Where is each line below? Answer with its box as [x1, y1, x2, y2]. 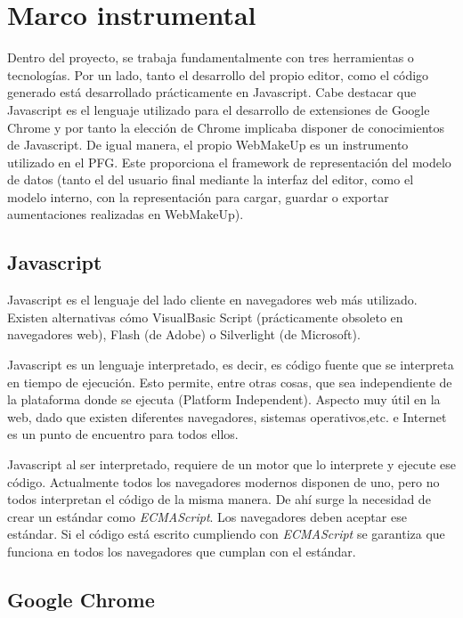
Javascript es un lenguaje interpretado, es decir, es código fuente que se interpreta [7, 355, 454, 374]
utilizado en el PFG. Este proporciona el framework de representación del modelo [7, 152, 451, 171]
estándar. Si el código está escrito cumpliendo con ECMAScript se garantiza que [7, 524, 445, 543]
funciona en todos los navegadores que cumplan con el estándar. [7, 541, 356, 560]
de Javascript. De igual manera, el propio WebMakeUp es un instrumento [7, 135, 409, 154]
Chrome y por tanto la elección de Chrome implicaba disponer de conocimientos [7, 118, 445, 136]
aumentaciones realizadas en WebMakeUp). [7, 205, 244, 224]
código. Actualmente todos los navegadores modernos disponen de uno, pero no [7, 472, 440, 491]
